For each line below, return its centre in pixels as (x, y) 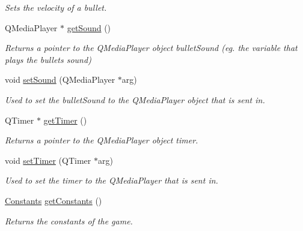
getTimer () (65, 120)
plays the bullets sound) (48, 59)
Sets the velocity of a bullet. (56, 7)
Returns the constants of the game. (69, 220)
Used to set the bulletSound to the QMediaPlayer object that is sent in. (135, 99)
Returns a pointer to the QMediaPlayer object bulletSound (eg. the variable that (151, 48)
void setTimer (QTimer (48, 160)
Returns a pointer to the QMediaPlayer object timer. (102, 140)
